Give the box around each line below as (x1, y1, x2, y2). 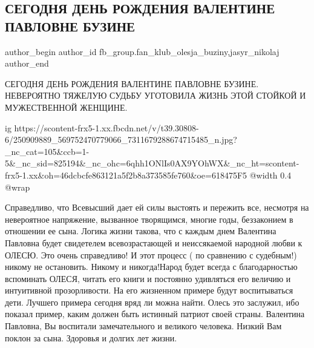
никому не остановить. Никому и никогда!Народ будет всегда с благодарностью (5, 260, 298, 273)
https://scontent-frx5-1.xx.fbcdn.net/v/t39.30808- (14, 121, 199, 134)
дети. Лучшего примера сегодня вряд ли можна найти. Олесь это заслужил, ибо (5, 295, 299, 308)
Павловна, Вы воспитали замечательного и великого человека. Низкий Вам (5, 320, 282, 332)
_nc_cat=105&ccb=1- (5, 145, 90, 157)
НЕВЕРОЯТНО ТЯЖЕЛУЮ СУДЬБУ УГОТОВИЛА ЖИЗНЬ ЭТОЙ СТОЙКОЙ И (5, 89, 306, 102)
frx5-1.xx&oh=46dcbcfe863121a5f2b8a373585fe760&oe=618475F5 (5, 168, 247, 181)
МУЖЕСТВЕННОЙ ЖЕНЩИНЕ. (5, 100, 128, 113)
